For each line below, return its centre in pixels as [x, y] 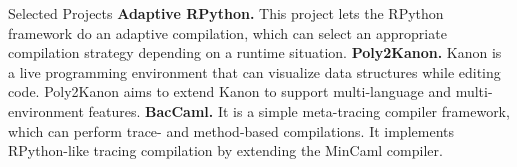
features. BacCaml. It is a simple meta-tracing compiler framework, [299, 110]
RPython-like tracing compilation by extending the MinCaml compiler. [225, 150]
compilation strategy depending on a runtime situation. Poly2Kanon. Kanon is [255, 52]
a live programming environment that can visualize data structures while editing [254, 71]
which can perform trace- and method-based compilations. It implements [231, 130]
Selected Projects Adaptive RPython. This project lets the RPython [226, 13]
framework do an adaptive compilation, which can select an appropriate [227, 32]
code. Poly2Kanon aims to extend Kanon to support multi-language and [229, 91]
